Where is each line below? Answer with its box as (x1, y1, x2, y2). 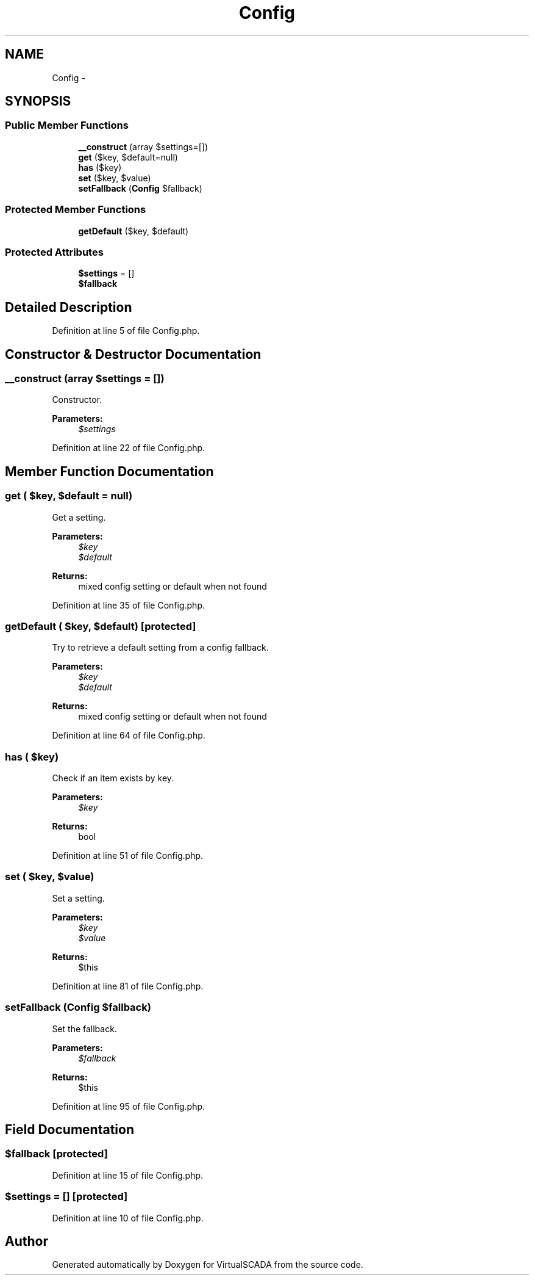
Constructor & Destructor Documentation (5, 346, 262, 362)
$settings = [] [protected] (5, 1190, 128, 1203)
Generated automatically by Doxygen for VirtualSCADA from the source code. (52, 1259, 363, 1270)
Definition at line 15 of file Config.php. (52, 1170, 204, 1181)
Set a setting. (52, 892, 105, 903)
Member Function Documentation (5, 463, 214, 479)
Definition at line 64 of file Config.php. (52, 730, 205, 741)
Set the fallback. (52, 1023, 117, 1034)
